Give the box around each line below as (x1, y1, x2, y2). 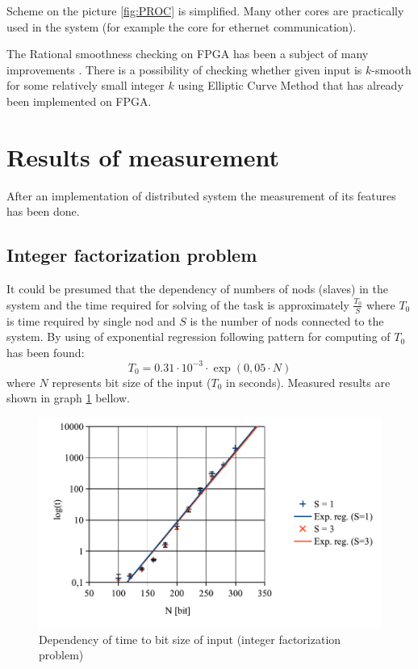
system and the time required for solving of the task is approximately (6, 296, 349, 313)
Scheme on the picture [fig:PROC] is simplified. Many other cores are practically (6, 2, 404, 19)
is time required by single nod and (6, 312, 176, 329)
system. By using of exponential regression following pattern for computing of (6, 328, 391, 345)
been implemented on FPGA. (6, 92, 152, 109)
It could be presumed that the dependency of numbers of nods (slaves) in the (6, 280, 388, 297)
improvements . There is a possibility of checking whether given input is (6, 61, 362, 78)
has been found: (6, 343, 85, 360)
